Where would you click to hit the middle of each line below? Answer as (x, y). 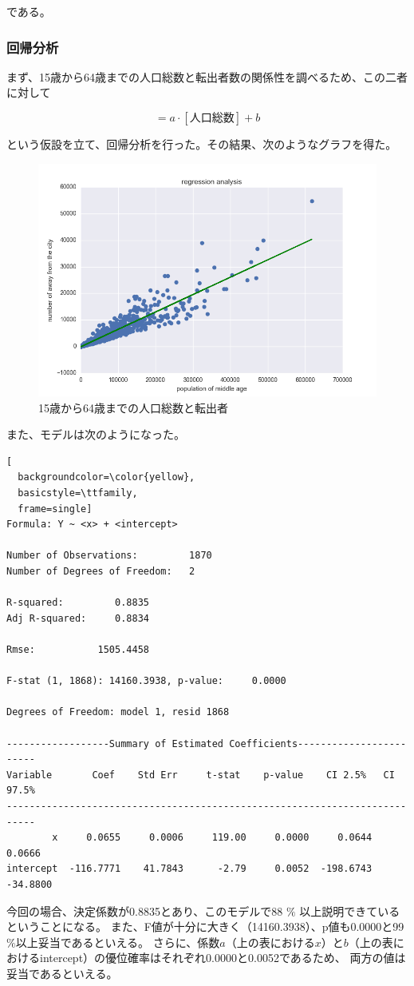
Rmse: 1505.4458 (78, 650)
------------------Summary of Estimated (115, 743)
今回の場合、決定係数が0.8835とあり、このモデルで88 (145, 910)
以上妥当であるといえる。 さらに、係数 (118, 942)
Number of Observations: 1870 (109, 556)
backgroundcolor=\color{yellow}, (106, 477)
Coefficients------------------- (318, 743)
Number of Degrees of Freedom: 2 (101, 572)
